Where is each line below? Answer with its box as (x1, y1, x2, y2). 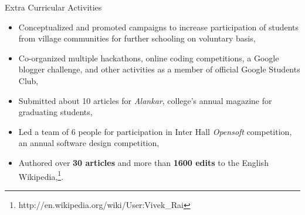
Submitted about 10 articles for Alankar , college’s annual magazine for (18, 94, 272, 106)
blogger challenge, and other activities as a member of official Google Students (18, 63, 300, 75)
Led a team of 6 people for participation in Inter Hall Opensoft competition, (18, 125, 292, 137)
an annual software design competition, (18, 137, 160, 149)
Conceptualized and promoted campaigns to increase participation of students (18, 20, 299, 33)
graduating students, (18, 106, 93, 118)
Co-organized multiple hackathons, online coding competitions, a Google (18, 51, 279, 64)
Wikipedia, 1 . (18, 168, 64, 182)
